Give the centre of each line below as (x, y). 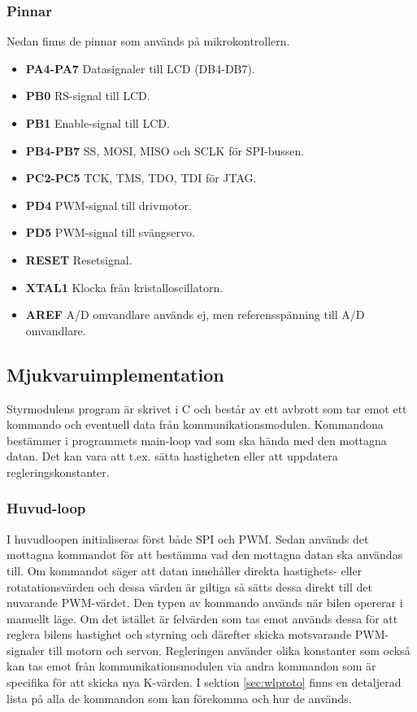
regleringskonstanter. (58, 472)
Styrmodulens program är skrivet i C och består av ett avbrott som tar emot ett (207, 408)
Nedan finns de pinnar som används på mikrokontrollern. (148, 41)
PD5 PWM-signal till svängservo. (110, 232)
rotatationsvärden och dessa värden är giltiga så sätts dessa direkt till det (189, 586)
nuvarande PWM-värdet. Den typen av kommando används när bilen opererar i (205, 603)
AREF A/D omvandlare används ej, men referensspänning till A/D (195, 315)
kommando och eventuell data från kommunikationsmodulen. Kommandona (195, 424)
